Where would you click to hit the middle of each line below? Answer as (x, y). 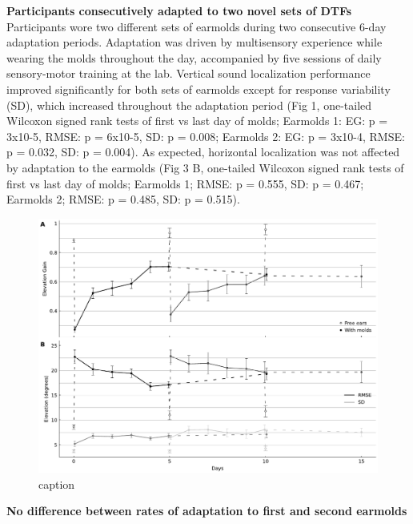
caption (57, 484)
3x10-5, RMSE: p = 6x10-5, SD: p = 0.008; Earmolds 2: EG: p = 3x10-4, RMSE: (206, 136)
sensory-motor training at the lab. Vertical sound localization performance (188, 73)
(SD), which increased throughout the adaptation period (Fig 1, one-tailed (189, 105)
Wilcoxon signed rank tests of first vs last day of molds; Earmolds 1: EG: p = (197, 121)
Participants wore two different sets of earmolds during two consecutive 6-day (196, 26)
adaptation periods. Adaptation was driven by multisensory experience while (194, 42)
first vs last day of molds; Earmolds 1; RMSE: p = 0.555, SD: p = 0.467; (185, 183)
